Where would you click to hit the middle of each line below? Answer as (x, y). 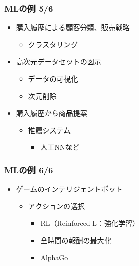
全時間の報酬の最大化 (76, 240)
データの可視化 (53, 78)
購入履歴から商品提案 (51, 113)
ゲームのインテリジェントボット (69, 189)
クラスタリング (53, 44)
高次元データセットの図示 (59, 61)
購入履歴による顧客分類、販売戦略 (73, 27)
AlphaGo (54, 257)
